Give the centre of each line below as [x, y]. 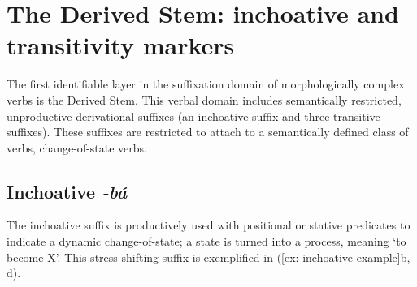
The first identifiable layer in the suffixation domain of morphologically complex [206, 84]
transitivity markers [121, 45]
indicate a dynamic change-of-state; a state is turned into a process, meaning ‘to [206, 241]
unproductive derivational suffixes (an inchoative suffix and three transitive [193, 116]
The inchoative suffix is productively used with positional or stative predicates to [208, 225]
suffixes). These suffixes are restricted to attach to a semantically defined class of [208, 132]
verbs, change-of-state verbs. [77, 147]
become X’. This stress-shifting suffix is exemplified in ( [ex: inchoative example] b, [208, 257]
